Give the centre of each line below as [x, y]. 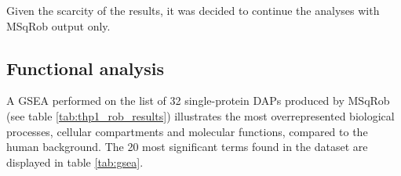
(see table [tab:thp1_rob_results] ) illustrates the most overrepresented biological [200, 115]
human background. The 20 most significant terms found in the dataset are [187, 147]
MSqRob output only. [58, 25]
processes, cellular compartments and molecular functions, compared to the [187, 131]
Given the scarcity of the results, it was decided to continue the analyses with [193, 10]
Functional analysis [85, 68]
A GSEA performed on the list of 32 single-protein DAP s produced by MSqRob [198, 101]
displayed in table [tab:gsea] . [75, 162]
